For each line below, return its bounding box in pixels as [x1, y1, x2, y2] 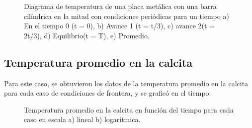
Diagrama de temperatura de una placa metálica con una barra [24, 1, 217, 11]
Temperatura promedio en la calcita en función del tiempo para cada [24, 104, 234, 115]
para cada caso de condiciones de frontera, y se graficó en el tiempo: [4, 88, 211, 98]
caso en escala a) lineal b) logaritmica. [24, 114, 141, 125]
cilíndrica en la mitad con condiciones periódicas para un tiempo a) [24, 10, 229, 21]
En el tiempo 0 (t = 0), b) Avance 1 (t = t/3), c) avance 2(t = [24, 20, 215, 31]
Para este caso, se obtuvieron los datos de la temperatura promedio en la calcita [4, 78, 249, 88]
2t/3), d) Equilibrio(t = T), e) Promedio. [24, 30, 150, 40]
